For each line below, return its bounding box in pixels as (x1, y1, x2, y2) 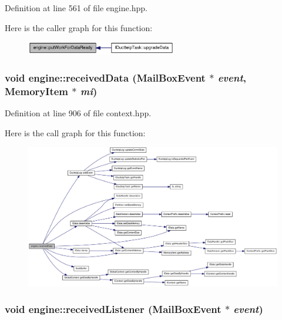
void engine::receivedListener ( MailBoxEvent (5, 302, 221, 316)
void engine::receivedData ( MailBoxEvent (5, 70, 206, 85)
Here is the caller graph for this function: (5, 21, 153, 33)
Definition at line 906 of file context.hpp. (5, 107, 152, 119)
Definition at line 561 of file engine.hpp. (5, 2, 147, 14)
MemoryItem (5, 83, 68, 98)
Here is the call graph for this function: (5, 126, 146, 139)
